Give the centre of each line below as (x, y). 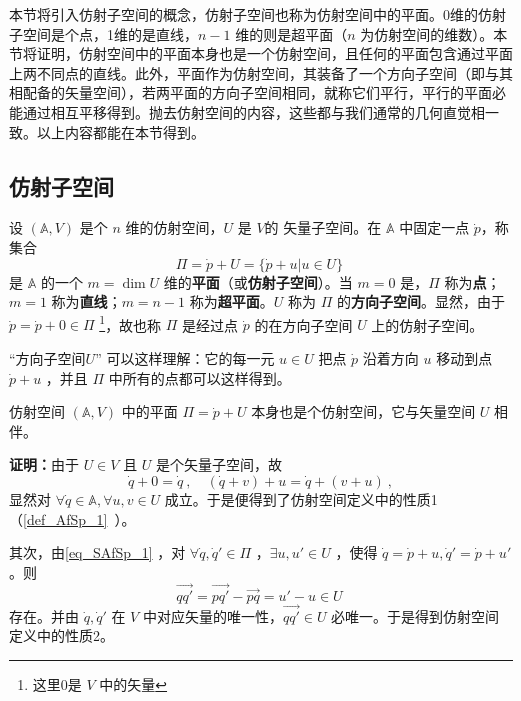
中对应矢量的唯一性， (212, 615)
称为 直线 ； (86, 301)
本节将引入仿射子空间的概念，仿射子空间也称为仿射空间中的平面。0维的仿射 (257, 14)
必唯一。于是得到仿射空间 (415, 615)
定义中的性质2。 (61, 635)
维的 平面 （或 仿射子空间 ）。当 (258, 281)
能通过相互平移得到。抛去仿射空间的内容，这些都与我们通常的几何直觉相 (247, 111)
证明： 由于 (44, 464)
